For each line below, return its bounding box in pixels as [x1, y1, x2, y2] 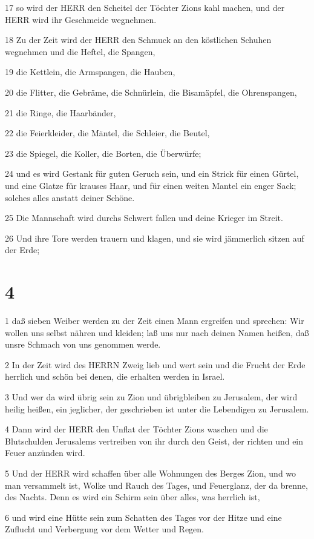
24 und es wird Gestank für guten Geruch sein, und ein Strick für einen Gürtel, [5, 167, 299, 180]
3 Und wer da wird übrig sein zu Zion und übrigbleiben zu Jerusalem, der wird [5, 391, 298, 403]
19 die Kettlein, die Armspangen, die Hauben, [5, 65, 175, 78]
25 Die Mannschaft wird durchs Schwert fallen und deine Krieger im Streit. [5, 211, 283, 224]
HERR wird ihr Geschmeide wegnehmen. [5, 13, 157, 25]
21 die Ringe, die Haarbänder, [5, 106, 116, 119]
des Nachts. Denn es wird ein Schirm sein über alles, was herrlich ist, [5, 491, 260, 503]
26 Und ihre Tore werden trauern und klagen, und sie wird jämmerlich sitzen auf [5, 231, 304, 244]
